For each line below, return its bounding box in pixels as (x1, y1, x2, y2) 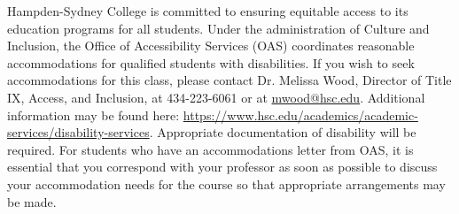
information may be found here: (7, 105, 180, 124)
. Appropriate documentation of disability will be (149, 123, 416, 141)
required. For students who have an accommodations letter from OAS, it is (7, 140, 414, 158)
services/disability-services (7, 123, 150, 141)
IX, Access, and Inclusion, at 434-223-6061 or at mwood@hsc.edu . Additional (7, 88, 425, 106)
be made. (7, 192, 57, 210)
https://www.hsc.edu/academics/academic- (183, 105, 418, 124)
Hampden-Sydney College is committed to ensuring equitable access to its (7, 2, 408, 19)
